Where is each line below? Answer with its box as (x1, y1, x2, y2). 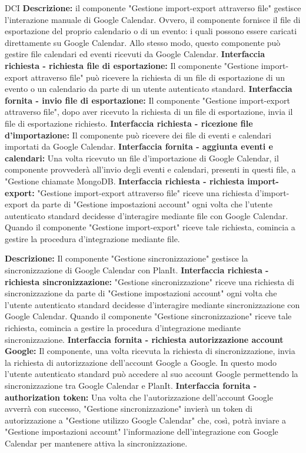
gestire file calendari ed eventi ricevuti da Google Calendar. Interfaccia (5, 48, 265, 60)
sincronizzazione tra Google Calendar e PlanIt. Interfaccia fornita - (5, 379, 257, 391)
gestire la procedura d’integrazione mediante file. (5, 232, 180, 244)
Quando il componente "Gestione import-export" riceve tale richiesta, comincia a (5, 221, 295, 233)
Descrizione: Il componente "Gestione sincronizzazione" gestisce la (5, 252, 248, 264)
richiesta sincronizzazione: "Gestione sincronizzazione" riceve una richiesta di (5, 275, 294, 287)
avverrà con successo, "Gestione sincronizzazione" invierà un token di (5, 402, 252, 415)
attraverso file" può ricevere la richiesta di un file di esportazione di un (31, 71, 285, 83)
